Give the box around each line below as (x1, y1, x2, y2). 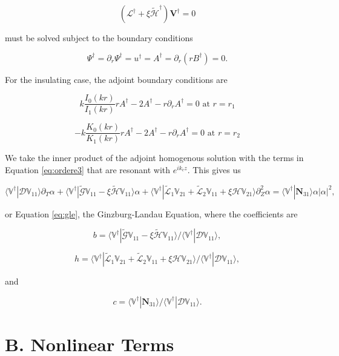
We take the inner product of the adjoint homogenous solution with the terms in (5, 151, 304, 164)
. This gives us (187, 163, 241, 176)
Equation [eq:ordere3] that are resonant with (5, 163, 171, 176)
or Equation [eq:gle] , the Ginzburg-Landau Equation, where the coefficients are (5, 207, 298, 220)
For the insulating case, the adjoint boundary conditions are (5, 73, 228, 85)
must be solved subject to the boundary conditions (5, 31, 193, 44)
